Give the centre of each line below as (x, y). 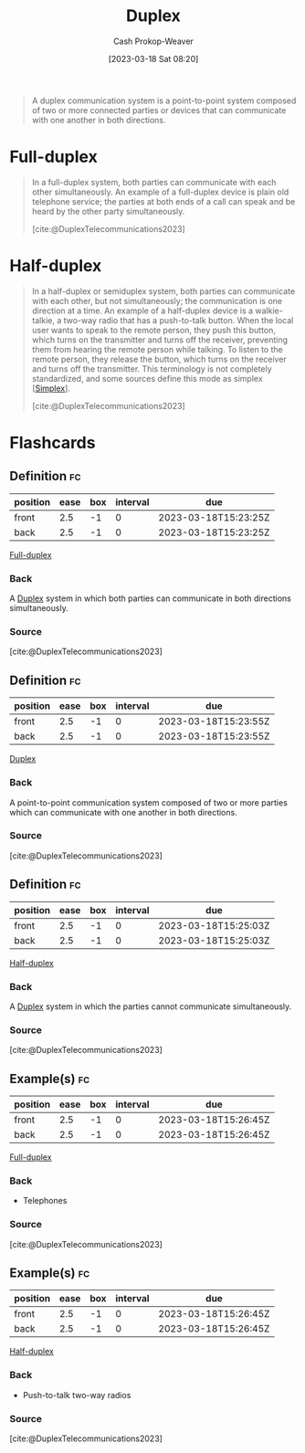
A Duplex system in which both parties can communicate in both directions (151, 598)
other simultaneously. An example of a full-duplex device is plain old (160, 192)
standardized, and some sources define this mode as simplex (147, 378)
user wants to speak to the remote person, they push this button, (154, 330)
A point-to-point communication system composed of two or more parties (148, 802)
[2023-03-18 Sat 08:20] (153, 58)
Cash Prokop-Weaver (153, 41)
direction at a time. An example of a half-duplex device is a (142, 311)
